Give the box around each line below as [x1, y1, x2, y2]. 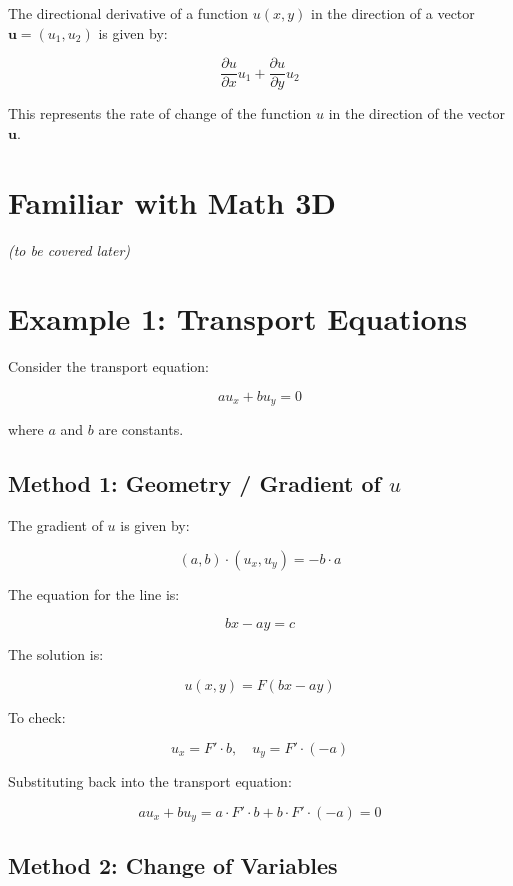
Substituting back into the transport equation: [8, 770, 292, 791]
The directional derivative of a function [8, 3, 249, 23]
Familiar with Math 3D [8, 181, 336, 222]
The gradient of [8, 515, 103, 536]
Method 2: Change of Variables [8, 850, 338, 881]
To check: [8, 706, 66, 727]
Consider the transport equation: [8, 356, 209, 377]
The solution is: [8, 644, 104, 665]
